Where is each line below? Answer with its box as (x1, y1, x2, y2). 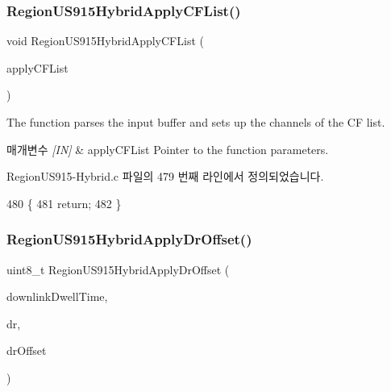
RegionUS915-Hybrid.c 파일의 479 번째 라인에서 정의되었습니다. (6, 168, 324, 185)
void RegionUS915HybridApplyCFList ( (6, 32, 204, 49)
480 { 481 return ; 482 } (6, 194, 122, 211)
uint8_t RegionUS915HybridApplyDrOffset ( (6, 261, 230, 277)
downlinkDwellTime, (6, 288, 108, 305)
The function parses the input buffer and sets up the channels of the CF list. (6, 114, 385, 130)
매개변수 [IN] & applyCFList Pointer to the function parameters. (6, 140, 329, 157)
